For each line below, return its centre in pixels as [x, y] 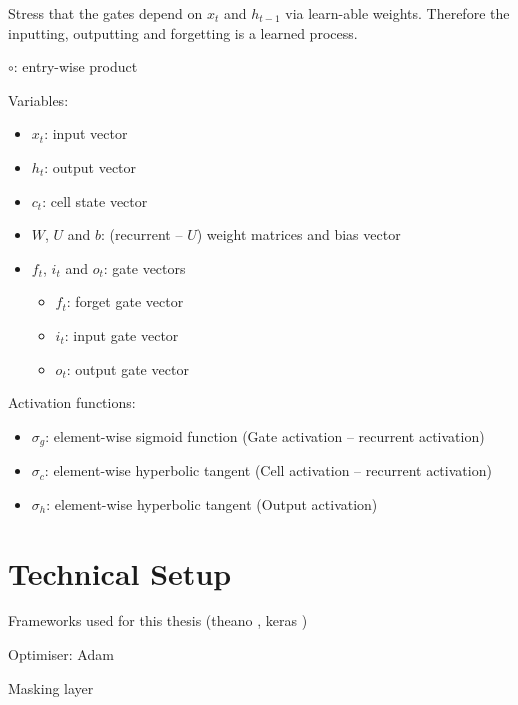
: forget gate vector [125, 301]
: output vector [90, 166]
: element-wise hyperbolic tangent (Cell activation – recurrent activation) [268, 470]
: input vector [86, 133]
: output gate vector [127, 368]
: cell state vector [95, 200]
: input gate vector [121, 334]
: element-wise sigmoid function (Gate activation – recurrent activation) [265, 435]
